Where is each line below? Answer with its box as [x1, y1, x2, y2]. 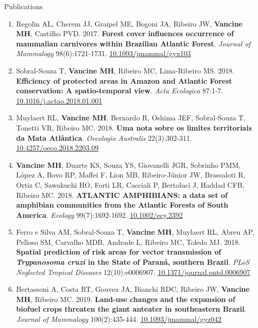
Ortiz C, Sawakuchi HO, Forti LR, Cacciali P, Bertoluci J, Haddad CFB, [16, 179, 245, 190]
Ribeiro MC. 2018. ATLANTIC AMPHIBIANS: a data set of [16, 189, 228, 200]
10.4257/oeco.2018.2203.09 [16, 142, 99, 153]
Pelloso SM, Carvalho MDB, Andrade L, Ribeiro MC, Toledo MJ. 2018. [16, 236, 241, 247]
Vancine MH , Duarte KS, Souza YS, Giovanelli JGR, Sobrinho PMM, [16, 159, 241, 170]
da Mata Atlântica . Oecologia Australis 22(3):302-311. [16, 132, 192, 143]
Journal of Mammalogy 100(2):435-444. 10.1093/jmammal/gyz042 [16, 314, 222, 324]
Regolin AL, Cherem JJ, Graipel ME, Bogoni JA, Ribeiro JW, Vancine [16, 18, 243, 29]
